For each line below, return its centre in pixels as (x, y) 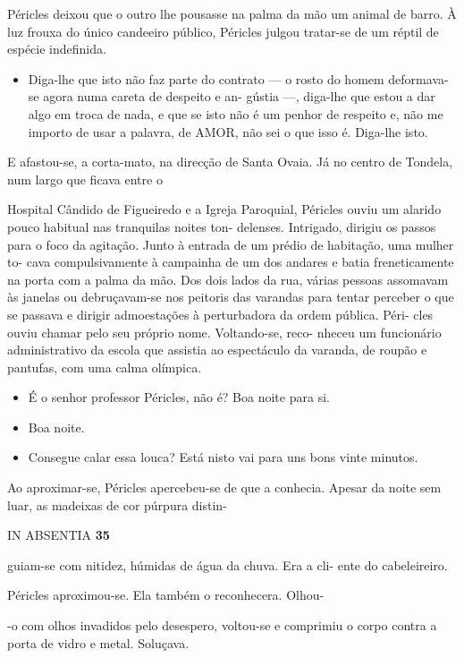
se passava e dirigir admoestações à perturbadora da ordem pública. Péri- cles (220, 314)
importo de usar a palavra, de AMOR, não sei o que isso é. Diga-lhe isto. (228, 131)
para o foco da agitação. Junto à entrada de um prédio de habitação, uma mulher (231, 244)
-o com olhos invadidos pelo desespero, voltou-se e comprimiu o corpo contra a (222, 625)
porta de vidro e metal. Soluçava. (98, 642)
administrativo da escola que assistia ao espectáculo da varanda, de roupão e (217, 350)
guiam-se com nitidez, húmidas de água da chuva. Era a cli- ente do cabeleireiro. (228, 564)
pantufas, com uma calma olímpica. (105, 367)
